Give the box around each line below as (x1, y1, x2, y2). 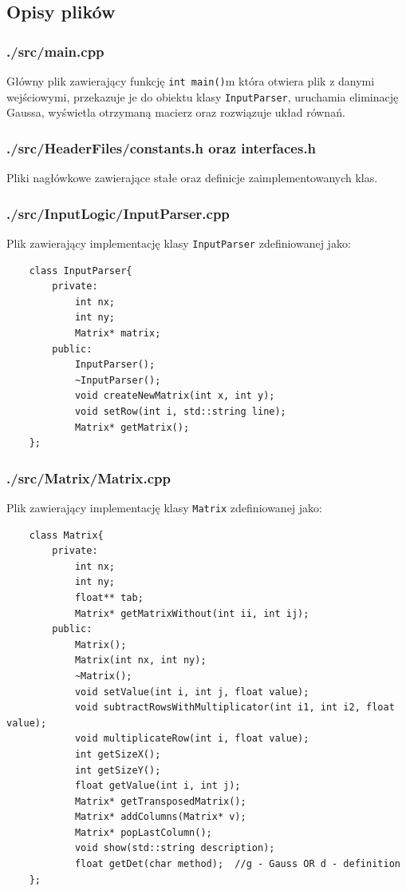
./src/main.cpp (6, 41, 104, 61)
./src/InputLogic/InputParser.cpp (6, 203, 230, 223)
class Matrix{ (29, 529, 104, 541)
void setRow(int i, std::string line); (74, 405, 286, 417)
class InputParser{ (29, 265, 132, 276)
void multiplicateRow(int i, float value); (74, 733, 309, 745)
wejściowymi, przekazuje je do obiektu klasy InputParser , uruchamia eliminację (6, 88, 399, 105)
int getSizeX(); (74, 748, 161, 760)
